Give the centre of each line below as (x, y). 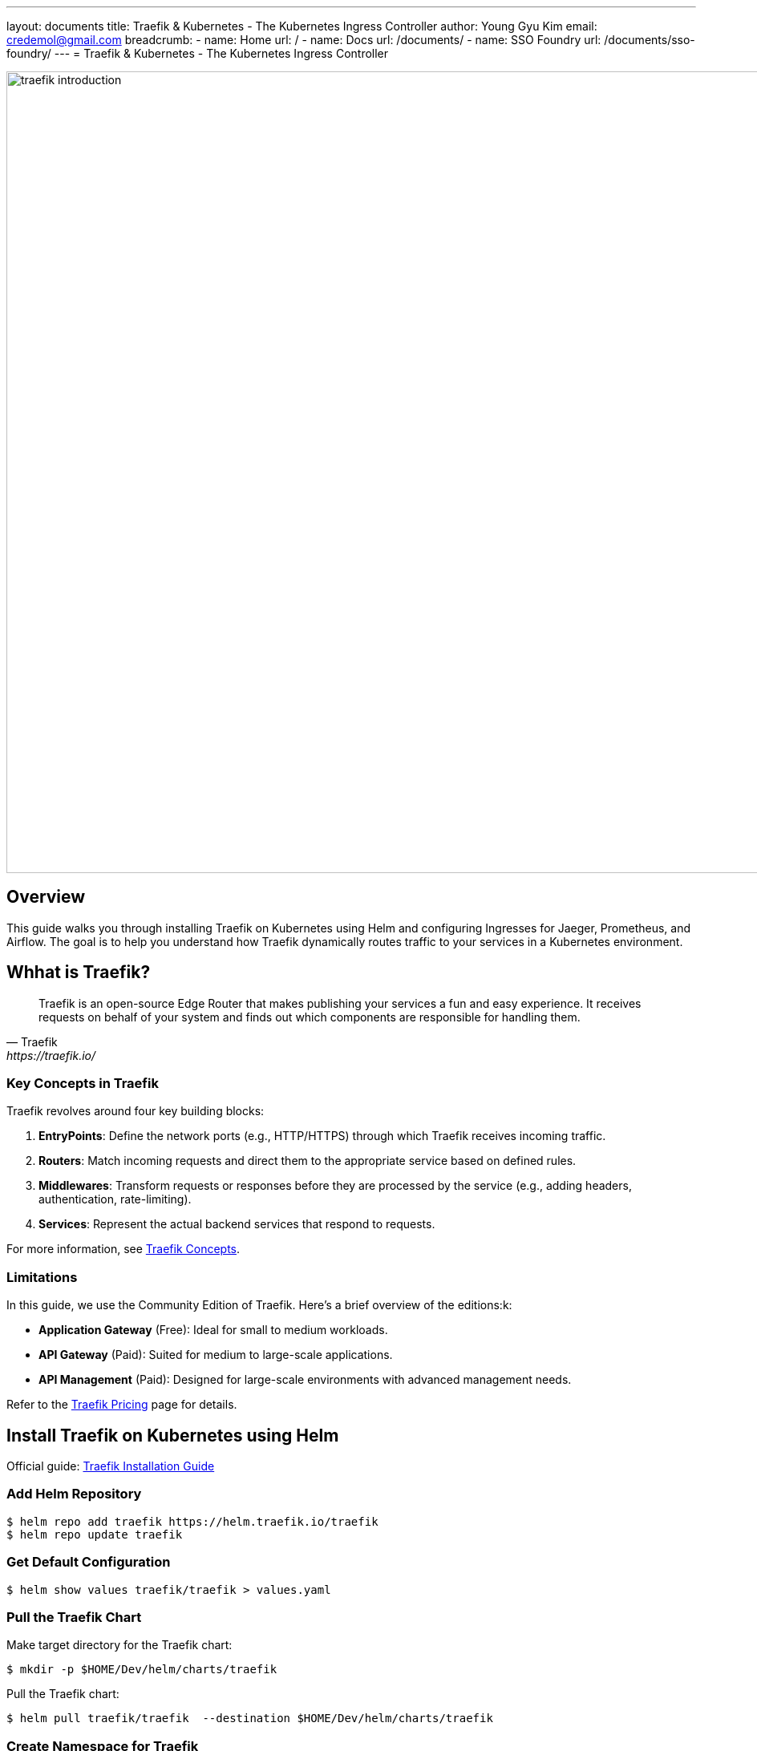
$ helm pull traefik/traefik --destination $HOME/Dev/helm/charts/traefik (250, 1719)
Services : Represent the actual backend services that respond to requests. (237, 1224)
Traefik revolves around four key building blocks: (136, 1111)
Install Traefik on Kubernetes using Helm (173, 1435)
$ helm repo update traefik (95, 1534)
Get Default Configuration (89, 1562)
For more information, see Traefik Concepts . (123, 1249)
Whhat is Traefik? (79, 973)
